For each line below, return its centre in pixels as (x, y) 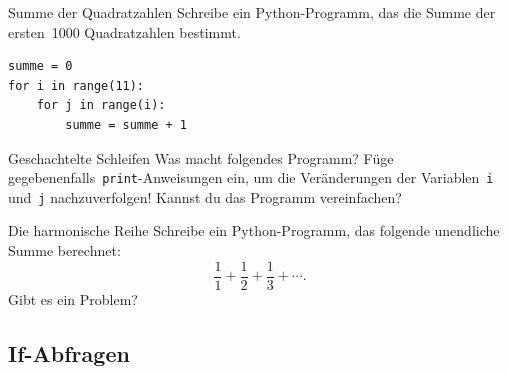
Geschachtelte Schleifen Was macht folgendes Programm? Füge (201, 157)
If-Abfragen (69, 352)
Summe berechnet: (64, 250)
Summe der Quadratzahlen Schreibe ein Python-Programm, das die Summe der (252, 12)
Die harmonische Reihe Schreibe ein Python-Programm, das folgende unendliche (254, 230)
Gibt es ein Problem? (73, 298)
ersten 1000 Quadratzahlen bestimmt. (124, 31)
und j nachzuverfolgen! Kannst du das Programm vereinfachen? (205, 196)
